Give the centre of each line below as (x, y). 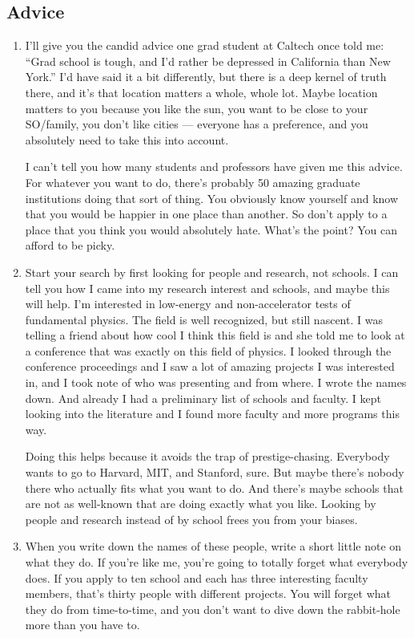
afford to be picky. (70, 245)
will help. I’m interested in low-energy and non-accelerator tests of (188, 304)
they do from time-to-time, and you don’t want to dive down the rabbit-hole (213, 609)
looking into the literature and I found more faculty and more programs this (212, 414)
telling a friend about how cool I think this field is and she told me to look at (215, 335)
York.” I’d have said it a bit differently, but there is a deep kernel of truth (206, 77)
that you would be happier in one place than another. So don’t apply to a (206, 214)
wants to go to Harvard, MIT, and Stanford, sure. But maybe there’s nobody (215, 472)
